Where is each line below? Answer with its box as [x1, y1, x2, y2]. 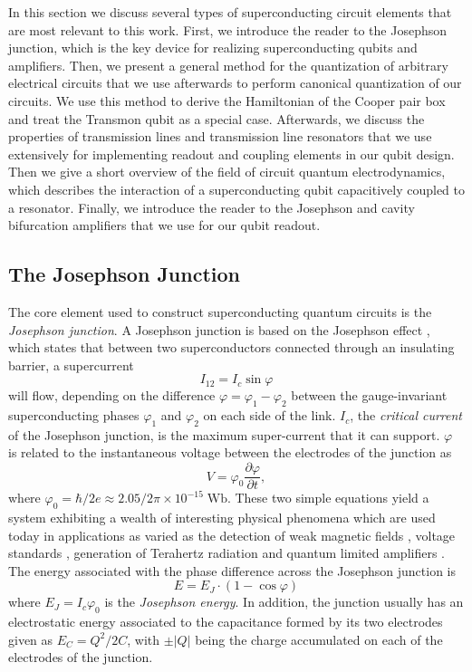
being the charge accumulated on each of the [195, 629, 443, 648]
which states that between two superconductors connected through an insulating [8, 338, 455, 357]
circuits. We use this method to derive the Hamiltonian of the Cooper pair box [8, 91, 446, 110]
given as [8, 629, 53, 648]
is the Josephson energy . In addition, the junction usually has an [104, 592, 464, 611]
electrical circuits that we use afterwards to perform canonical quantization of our [8, 73, 462, 92]
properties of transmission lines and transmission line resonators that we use [8, 127, 432, 146]
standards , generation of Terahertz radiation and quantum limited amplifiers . [8, 543, 445, 562]
